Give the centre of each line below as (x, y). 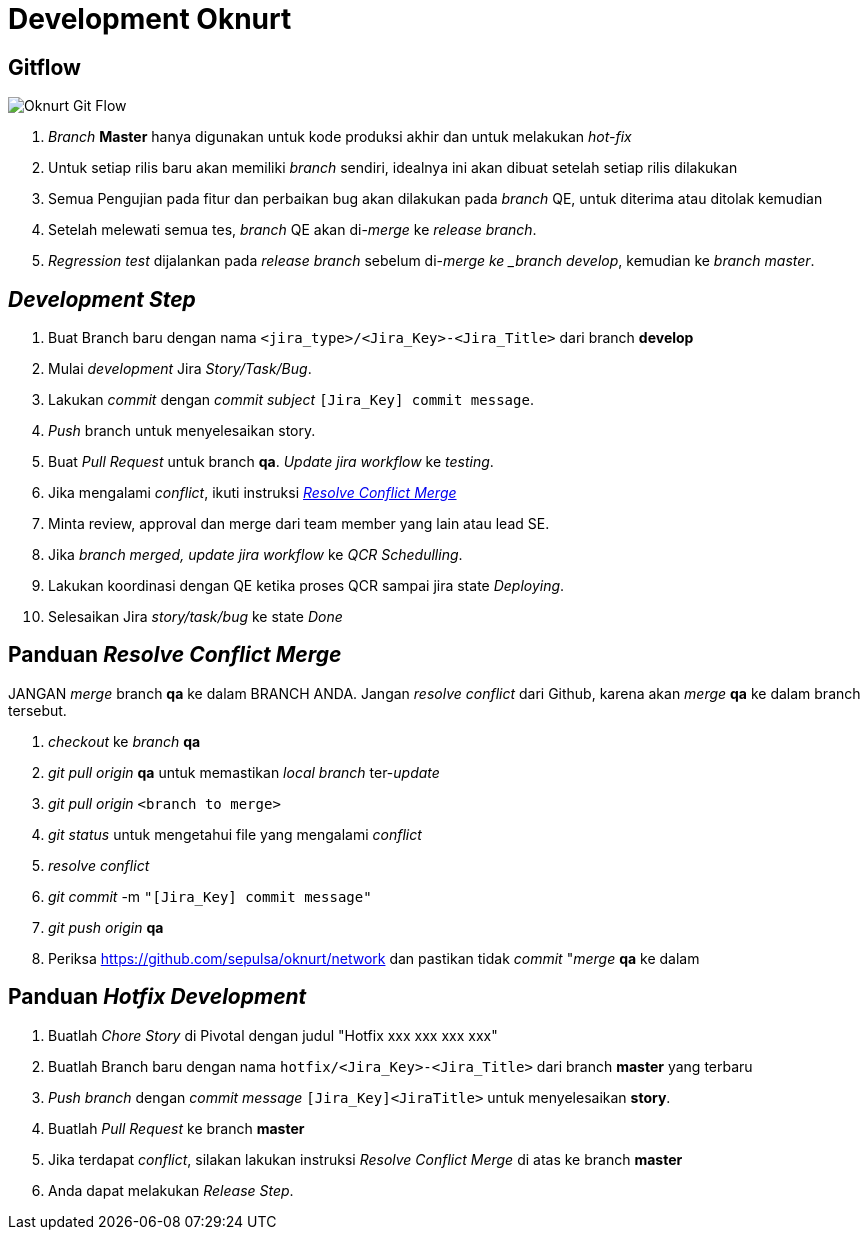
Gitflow (44, 67)
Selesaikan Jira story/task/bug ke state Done (195, 617)
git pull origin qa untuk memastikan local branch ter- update (244, 772)
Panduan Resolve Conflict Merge (175, 655)
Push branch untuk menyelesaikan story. (182, 431)
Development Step (102, 299)
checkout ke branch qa (124, 741)
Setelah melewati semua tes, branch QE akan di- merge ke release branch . (292, 230)
